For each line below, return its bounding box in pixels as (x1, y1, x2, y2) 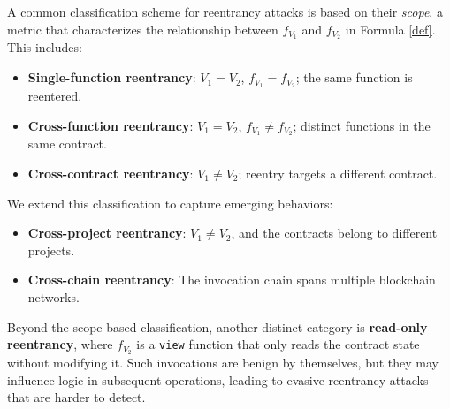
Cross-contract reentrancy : (27, 163, 194, 182)
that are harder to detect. (7, 388, 146, 406)
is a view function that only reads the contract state (136, 335, 420, 353)
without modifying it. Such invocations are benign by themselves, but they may (7, 352, 439, 371)
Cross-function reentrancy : (27, 116, 194, 134)
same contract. (27, 134, 107, 153)
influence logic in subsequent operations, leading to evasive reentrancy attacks (7, 370, 429, 389)
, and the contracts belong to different (231, 223, 438, 242)
